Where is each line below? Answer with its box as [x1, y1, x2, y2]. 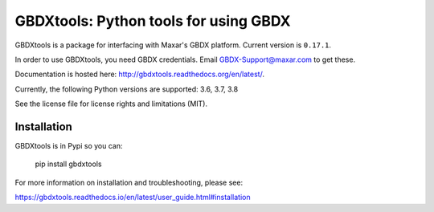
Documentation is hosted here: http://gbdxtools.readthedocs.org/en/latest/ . [14, 69, 265, 79]
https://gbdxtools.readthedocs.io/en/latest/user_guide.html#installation [14, 193, 251, 202]
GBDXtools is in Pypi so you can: [14, 141, 123, 151]
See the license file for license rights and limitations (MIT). [14, 99, 208, 108]
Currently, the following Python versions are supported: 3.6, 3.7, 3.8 [14, 84, 239, 94]
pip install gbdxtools [35, 159, 102, 169]
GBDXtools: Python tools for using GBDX [14, 12, 291, 30]
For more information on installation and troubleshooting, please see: [14, 177, 244, 187]
